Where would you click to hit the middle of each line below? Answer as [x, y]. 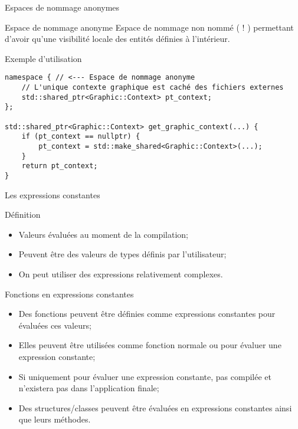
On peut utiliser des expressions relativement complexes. [121, 274]
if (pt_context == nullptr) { [81, 137]
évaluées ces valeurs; [55, 325]
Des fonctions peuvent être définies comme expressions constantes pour [147, 314]
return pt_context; [60, 166]
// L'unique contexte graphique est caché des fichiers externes [153, 88]
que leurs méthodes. [55, 419]
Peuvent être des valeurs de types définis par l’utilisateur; [122, 254]
